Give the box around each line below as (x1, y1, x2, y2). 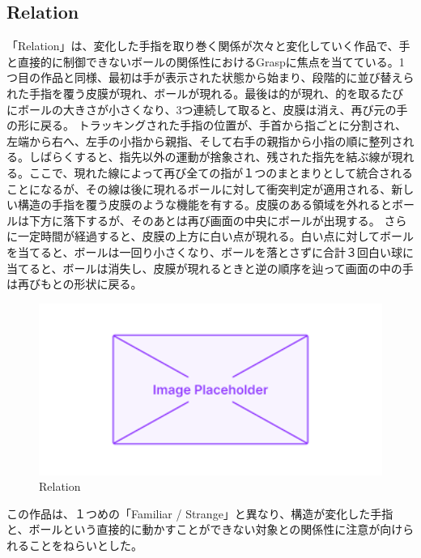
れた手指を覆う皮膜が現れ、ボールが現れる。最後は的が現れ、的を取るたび (6, 84, 404, 101)
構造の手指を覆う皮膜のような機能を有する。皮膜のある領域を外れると (17, 196, 392, 213)
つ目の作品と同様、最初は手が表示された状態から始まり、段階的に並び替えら (6, 69, 415, 86)
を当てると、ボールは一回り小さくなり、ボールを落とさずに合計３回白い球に (6, 243, 414, 260)
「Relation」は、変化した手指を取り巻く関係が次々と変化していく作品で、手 (6, 37, 410, 54)
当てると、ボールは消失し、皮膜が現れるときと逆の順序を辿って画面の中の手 (6, 259, 414, 276)
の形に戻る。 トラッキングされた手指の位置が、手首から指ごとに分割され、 (6, 117, 407, 134)
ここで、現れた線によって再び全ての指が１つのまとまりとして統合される (28, 164, 413, 181)
